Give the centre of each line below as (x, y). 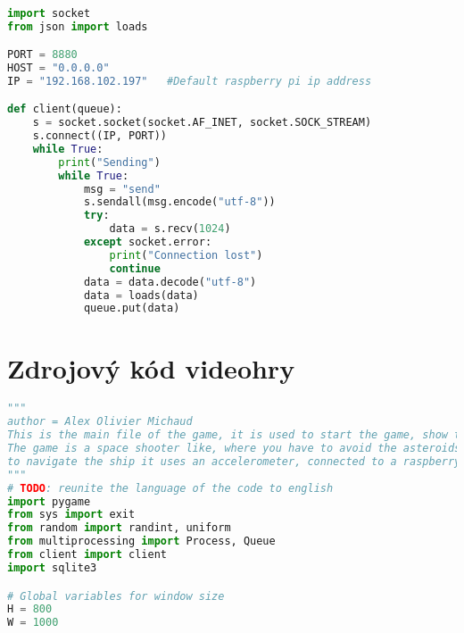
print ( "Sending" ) (109, 162)
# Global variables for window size (116, 596)
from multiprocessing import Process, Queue (141, 541)
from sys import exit (71, 515)
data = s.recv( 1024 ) (170, 229)
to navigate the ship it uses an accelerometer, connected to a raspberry (234, 461)
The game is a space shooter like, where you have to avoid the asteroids (234, 449)
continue (135, 268)
